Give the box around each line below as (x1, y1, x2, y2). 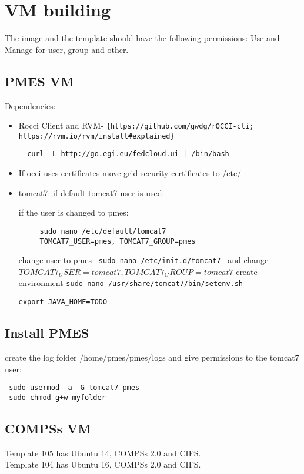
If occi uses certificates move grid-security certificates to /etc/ (18, 167, 242, 179)
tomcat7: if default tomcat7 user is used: (18, 186, 165, 199)
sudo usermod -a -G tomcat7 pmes (9, 384, 140, 392)
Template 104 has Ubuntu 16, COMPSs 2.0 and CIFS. (5, 458, 201, 470)
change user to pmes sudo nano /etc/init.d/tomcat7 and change (18, 254, 269, 266)
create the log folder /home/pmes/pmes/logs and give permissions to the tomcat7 (5, 351, 299, 363)
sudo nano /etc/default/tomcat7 (39, 227, 166, 236)
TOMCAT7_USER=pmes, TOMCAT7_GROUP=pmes (39, 237, 196, 246)
